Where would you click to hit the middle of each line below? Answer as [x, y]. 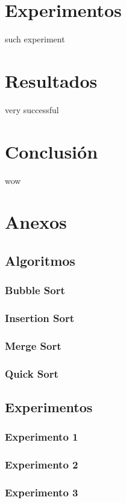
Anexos [36, 222]
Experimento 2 [42, 465]
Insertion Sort [39, 318]
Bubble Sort [35, 290]
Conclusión [52, 151]
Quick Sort [32, 373]
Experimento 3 [42, 492]
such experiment [35, 39]
